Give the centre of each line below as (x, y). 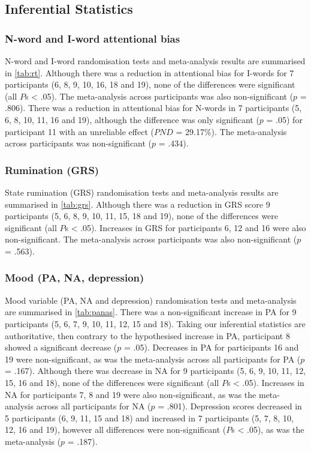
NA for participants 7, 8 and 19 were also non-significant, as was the (131, 394)
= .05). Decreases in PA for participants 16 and (212, 347)
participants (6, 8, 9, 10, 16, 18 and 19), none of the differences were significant (150, 84)
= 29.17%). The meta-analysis (231, 131)
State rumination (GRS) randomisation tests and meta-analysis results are (142, 192)
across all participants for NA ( (93, 406)
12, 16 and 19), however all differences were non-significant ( (116, 429)
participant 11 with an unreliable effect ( (79, 131)
